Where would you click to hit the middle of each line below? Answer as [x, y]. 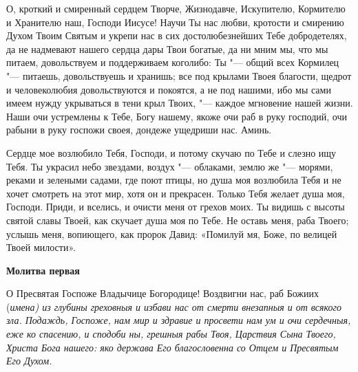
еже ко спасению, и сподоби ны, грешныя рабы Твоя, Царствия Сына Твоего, [171, 334]
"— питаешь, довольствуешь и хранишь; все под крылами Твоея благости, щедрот [179, 75]
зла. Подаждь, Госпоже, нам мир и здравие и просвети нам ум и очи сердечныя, [179, 320]
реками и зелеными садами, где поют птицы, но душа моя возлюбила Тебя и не [174, 180]
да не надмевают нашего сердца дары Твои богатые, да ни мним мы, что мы [167, 48]
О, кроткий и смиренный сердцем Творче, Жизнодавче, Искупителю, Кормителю [176, 8]
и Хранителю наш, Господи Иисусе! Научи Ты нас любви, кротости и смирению [175, 22]
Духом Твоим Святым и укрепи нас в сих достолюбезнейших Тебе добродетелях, [177, 35]
